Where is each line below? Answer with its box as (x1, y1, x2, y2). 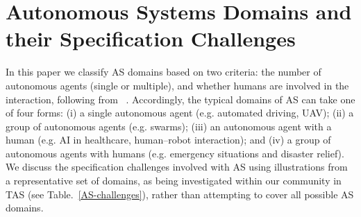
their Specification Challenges (6, 24, 296, 53)
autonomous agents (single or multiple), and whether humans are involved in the (6, 78, 349, 92)
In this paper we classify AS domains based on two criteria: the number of (6, 64, 321, 79)
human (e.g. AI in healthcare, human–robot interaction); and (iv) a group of (6, 132, 331, 147)
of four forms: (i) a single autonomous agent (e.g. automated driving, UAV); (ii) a (6, 105, 354, 120)
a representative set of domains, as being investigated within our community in (6, 173, 342, 188)
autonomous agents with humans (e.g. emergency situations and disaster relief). (6, 146, 344, 160)
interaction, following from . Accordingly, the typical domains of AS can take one (6, 92, 355, 106)
